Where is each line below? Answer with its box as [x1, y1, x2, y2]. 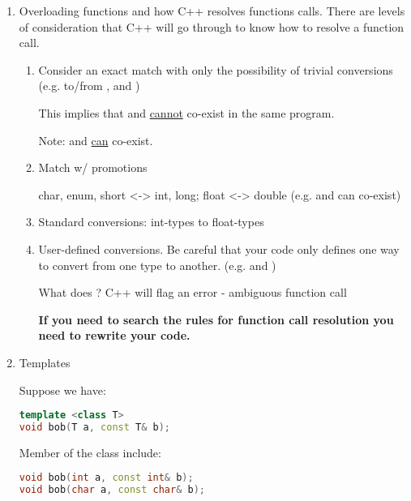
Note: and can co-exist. [38, 131, 153, 148]
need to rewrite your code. [38, 327, 191, 344]
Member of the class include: [19, 443, 161, 460]
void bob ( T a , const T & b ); [19, 421, 171, 433]
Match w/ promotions [38, 159, 148, 176]
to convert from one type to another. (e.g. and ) [38, 256, 276, 273]
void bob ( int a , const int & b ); [19, 472, 194, 484]
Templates [19, 353, 71, 370]
